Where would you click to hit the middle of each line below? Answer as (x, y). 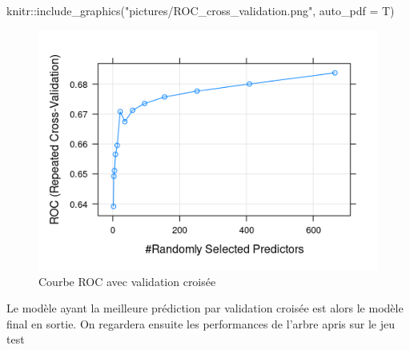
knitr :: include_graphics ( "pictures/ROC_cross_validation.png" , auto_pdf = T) (201, 10)
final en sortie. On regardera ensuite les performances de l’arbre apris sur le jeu (201, 323)
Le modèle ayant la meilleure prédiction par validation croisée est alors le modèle (205, 308)
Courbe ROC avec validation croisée (127, 281)
